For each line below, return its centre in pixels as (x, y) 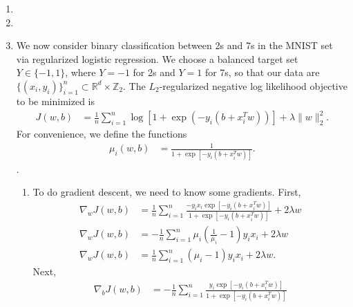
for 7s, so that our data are (262, 72)
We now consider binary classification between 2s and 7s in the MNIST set (174, 45)
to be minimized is (56, 101)
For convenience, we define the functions (102, 134)
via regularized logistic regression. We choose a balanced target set (157, 58)
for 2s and (154, 72)
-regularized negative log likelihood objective (253, 85)
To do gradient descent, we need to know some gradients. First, (167, 192)
